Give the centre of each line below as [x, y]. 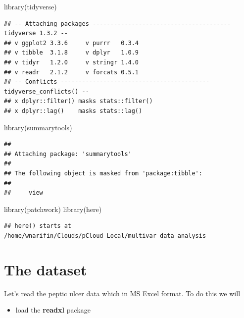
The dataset [46, 269]
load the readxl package [53, 310]
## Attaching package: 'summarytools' [68, 154]
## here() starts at [38, 226]
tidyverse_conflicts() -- [47, 91]
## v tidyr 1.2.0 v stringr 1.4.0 [72, 62]
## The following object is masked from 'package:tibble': [103, 173]
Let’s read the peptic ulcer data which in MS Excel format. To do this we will [122, 293]
